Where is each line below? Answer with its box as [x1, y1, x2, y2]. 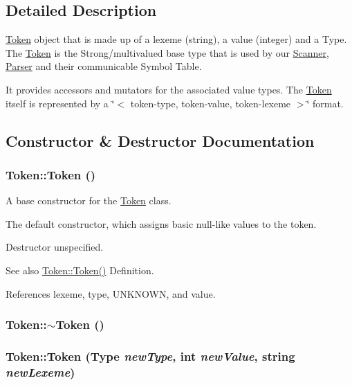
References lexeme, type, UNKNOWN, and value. [6, 286, 216, 301]
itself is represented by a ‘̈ [6, 96, 115, 110]
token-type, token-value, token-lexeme [130, 96, 291, 110]
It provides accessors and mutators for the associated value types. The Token [6, 82, 332, 96]
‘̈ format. [306, 96, 344, 110]
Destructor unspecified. [6, 240, 104, 254]
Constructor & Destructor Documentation [6, 129, 315, 151]
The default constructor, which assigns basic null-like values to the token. [6, 216, 317, 231]
